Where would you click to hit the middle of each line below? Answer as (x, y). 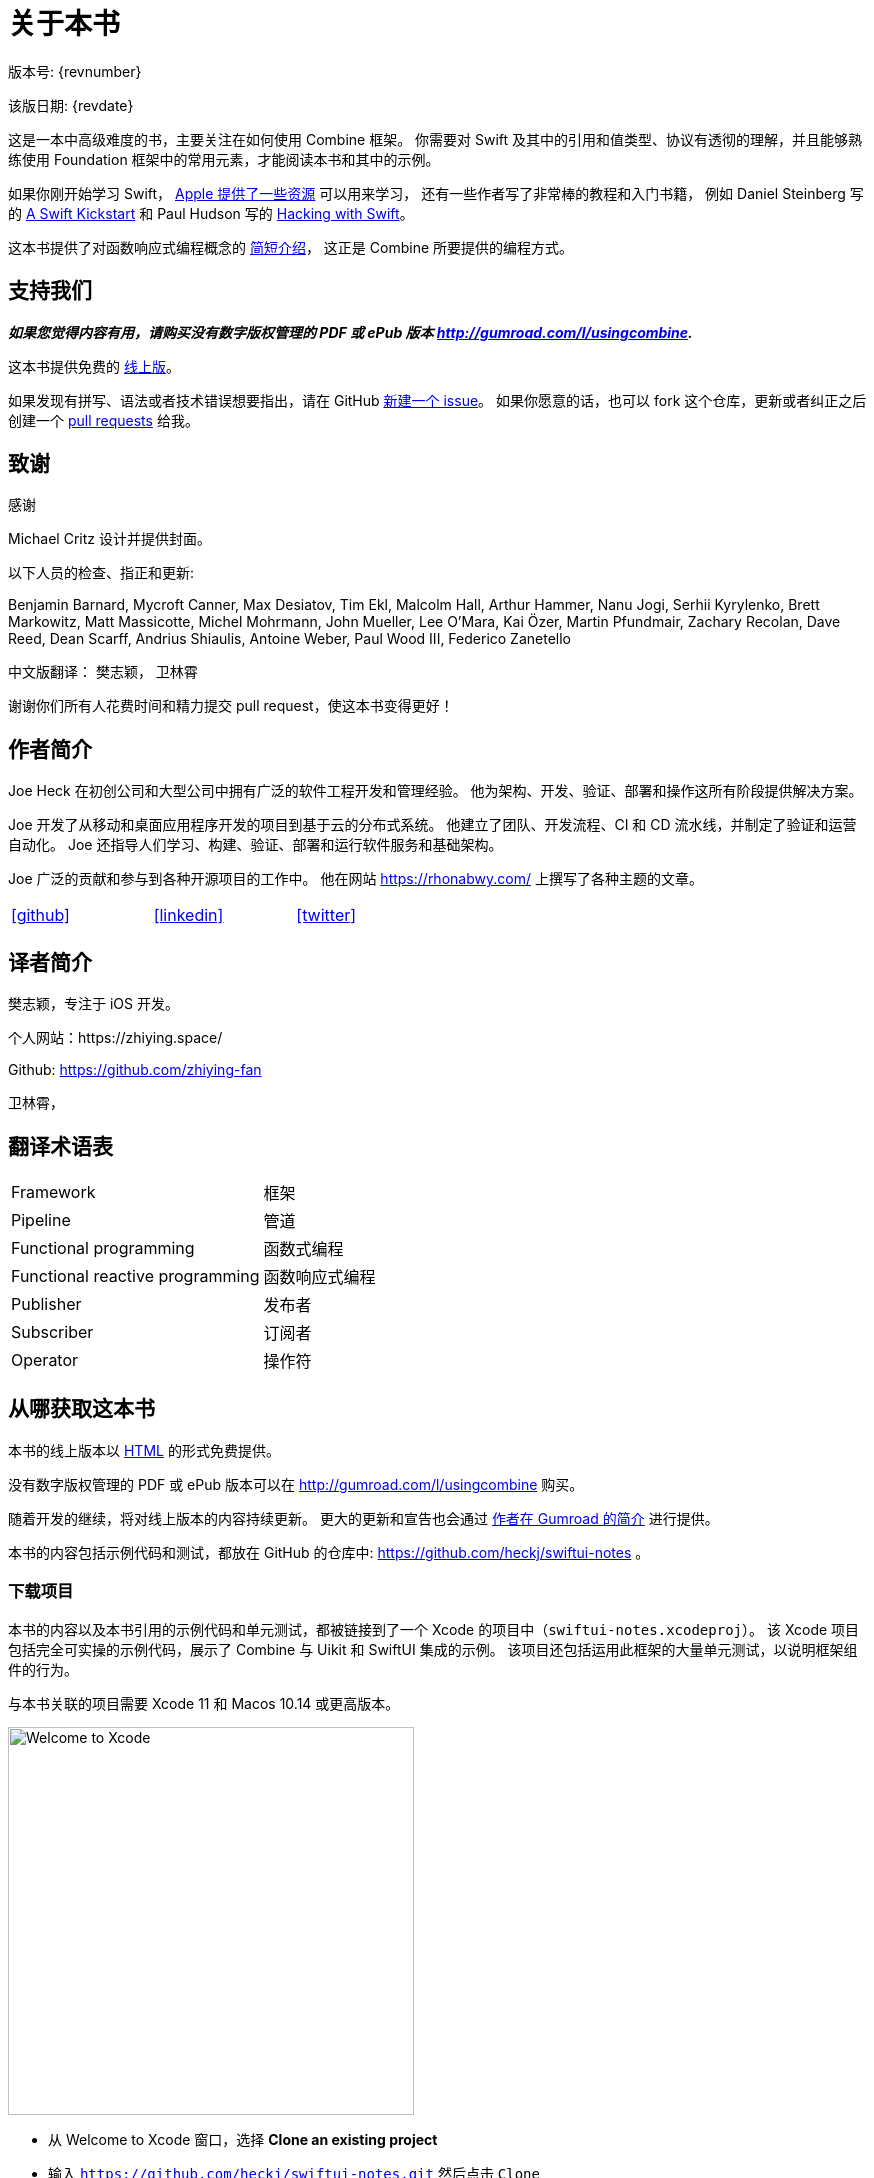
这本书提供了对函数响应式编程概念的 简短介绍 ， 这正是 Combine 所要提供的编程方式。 (291, 247)
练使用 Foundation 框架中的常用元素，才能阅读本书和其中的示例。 (224, 159)
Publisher (46, 1303)
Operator (45, 1359)
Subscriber (52, 1331)
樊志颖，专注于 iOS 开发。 (93, 1004)
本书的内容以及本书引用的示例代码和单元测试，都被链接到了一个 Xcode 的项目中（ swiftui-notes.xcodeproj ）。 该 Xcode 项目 (434, 1629)
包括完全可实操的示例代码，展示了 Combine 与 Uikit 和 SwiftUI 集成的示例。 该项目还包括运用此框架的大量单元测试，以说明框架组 (433, 1649)
